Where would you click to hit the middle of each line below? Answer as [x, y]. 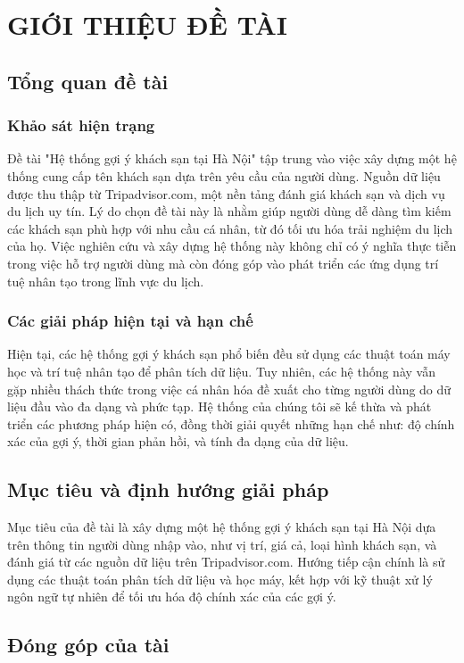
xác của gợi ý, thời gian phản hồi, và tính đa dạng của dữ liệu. [178, 441]
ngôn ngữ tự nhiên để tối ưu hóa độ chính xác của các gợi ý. [172, 597]
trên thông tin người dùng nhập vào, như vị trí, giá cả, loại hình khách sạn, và [222, 544]
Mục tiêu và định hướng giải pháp [168, 489]
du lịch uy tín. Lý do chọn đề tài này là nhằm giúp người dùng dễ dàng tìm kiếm [229, 211]
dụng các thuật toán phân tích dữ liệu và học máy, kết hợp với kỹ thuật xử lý [220, 579]
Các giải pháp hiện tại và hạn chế [130, 321]
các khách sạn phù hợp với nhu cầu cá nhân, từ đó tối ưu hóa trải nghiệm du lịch [230, 228]
